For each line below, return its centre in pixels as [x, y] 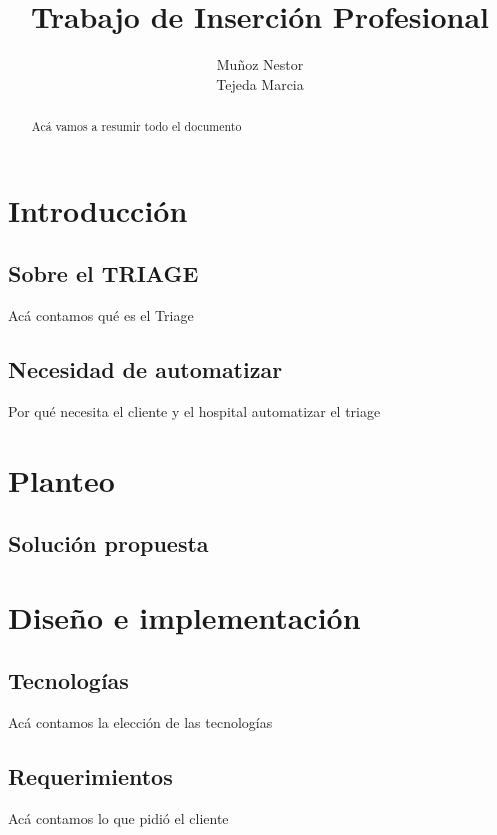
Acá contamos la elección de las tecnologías [140, 722]
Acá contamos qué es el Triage [101, 315]
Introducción [98, 209]
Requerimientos [90, 776]
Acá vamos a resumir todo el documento [136, 126]
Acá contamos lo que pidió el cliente [118, 818]
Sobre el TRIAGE [103, 273]
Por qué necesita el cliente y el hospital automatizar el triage [194, 410]
